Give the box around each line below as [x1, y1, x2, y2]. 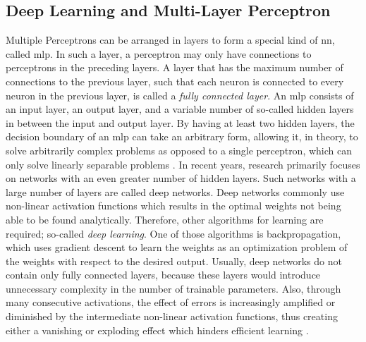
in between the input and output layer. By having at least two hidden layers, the [6, 115, 355, 130]
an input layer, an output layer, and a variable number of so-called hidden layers [6, 102, 354, 116]
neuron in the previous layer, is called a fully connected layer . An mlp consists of [6, 87, 354, 102]
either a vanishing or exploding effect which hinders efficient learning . [6, 322, 309, 337]
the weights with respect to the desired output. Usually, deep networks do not [6, 253, 342, 268]
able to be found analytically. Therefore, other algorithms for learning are [6, 212, 324, 226]
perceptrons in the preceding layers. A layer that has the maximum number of [6, 60, 343, 75]
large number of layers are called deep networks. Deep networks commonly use [6, 184, 345, 199]
